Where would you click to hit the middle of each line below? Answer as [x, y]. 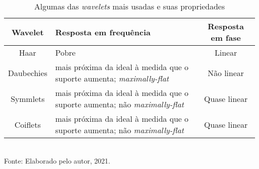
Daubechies [28, 73]
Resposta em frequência [103, 32]
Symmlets [28, 98]
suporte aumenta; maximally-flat [112, 78]
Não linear [226, 73]
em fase [226, 38]
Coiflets [28, 124]
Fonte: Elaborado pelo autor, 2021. [57, 160]
